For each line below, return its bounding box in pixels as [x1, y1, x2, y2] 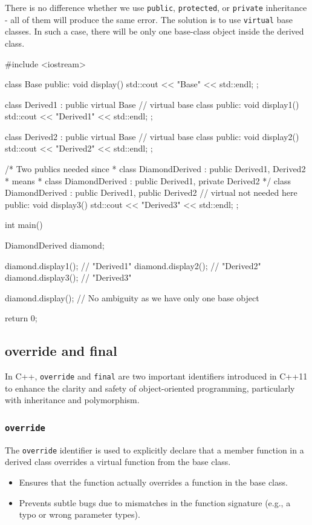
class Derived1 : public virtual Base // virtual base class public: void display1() [5, 98, 299, 110]
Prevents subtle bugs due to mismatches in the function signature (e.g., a [19, 496, 291, 509]
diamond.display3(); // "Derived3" [5, 271, 132, 284]
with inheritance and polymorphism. [5, 393, 140, 406]
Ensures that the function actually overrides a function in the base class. [19, 476, 288, 489]
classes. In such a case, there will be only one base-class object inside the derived [5, 25, 304, 38]
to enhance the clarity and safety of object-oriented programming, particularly [5, 381, 295, 394]
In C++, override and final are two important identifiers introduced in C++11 [5, 370, 308, 383]
